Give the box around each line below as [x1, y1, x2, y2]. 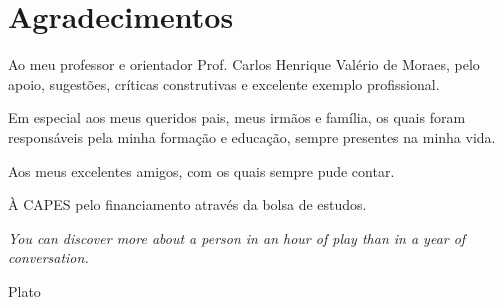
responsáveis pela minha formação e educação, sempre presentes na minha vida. [8, 126, 496, 147]
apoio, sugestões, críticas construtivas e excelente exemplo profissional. [8, 73, 440, 94]
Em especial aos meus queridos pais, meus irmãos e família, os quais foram [8, 107, 466, 128]
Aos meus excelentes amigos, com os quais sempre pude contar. [8, 160, 395, 181]
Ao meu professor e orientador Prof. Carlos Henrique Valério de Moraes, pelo [8, 54, 480, 75]
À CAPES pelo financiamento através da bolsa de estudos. [8, 194, 367, 215]
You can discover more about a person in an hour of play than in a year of [8, 227, 466, 248]
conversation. [8, 247, 89, 268]
